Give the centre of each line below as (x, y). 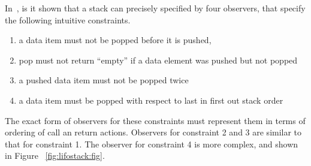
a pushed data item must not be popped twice (104, 80)
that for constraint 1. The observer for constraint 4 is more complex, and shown (152, 144)
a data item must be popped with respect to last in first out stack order (151, 100)
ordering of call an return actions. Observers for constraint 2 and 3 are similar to (153, 132)
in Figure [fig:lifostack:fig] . (55, 156)
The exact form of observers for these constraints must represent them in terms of (155, 120)
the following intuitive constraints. (68, 19)
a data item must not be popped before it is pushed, (115, 40)
